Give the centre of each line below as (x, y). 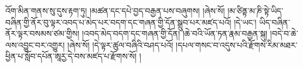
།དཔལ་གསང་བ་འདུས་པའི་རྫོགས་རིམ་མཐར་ (237, 44)
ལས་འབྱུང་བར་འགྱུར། (35, 44)
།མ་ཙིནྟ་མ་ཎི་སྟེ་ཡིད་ (256, 10)
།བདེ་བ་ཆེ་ (284, 33)
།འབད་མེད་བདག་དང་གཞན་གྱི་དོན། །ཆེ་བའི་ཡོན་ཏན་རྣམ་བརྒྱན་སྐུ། (175, 33)
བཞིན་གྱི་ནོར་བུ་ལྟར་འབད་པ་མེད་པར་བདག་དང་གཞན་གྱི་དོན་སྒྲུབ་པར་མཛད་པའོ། (118, 22)
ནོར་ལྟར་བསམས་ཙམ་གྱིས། (42, 33)
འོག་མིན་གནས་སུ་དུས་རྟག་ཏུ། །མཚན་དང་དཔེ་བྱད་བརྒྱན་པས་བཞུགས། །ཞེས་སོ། (115, 10)
